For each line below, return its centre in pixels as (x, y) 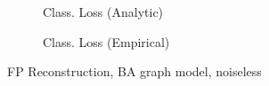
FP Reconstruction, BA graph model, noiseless (134, 71)
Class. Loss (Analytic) (103, 12)
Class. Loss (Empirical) (106, 41)
